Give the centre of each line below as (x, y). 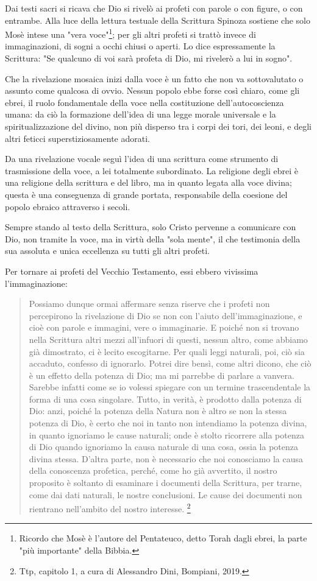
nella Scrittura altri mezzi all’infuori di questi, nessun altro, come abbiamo (168, 339)
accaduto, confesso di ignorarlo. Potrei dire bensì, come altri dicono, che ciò (170, 363)
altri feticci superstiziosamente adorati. (77, 138)
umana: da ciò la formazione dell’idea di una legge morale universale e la (141, 114)
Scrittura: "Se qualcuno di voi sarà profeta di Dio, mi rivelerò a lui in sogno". (149, 58)
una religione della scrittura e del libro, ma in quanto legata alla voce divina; (148, 182)
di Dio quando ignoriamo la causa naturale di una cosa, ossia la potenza (164, 447)
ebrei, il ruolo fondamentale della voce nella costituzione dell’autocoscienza (144, 102)
